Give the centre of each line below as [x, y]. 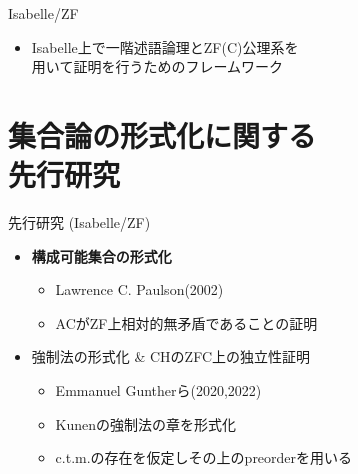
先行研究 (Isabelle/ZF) [79, 222]
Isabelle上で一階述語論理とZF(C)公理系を [165, 46]
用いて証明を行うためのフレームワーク [157, 66]
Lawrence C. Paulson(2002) [139, 289]
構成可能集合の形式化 [101, 255]
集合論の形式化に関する [162, 134]
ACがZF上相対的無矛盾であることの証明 [186, 322]
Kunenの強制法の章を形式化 [146, 423]
